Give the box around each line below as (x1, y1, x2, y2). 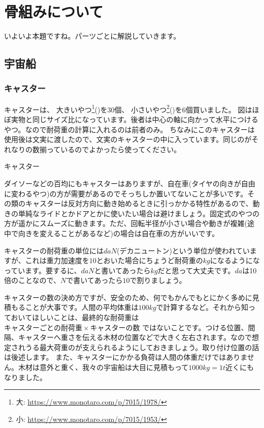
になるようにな (210, 255, 260, 266)
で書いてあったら (66, 275, 123, 286)
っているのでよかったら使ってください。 (46, 144, 181, 154)
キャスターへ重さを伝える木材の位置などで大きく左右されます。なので (18, 332, 252, 343)
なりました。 (4, 372, 47, 382)
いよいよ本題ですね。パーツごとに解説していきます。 (4, 31, 181, 41)
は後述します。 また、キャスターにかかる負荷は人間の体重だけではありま (4, 352, 247, 362)
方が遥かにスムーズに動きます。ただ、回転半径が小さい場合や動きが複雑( (4, 218, 247, 229)
